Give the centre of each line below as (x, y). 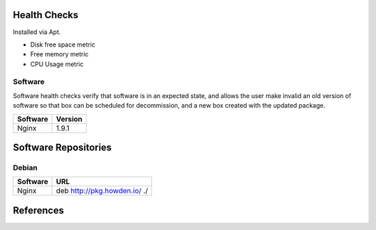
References (38, 210)
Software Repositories (62, 148)
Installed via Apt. (37, 32)
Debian (25, 168)
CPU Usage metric (57, 64)
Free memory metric (60, 54)
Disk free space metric (63, 44)
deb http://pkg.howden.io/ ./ (102, 191)
